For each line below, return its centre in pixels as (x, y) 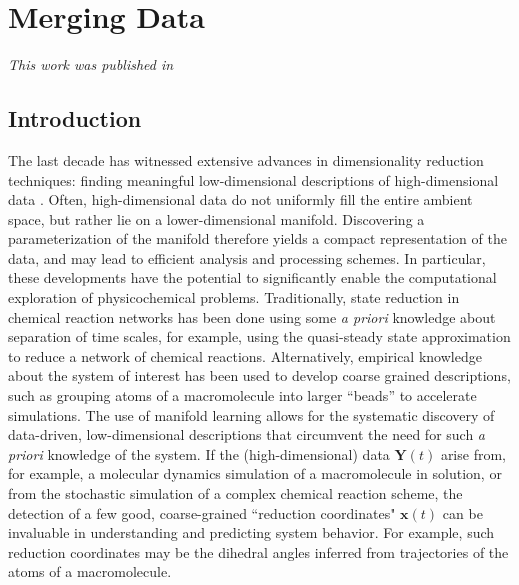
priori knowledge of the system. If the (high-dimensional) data (199, 453)
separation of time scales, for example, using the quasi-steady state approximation (259, 336)
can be (462, 512)
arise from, (473, 453)
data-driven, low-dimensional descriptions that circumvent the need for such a (247, 434)
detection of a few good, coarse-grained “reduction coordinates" (202, 512)
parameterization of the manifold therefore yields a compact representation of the (257, 238)
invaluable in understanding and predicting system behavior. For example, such (251, 532)
